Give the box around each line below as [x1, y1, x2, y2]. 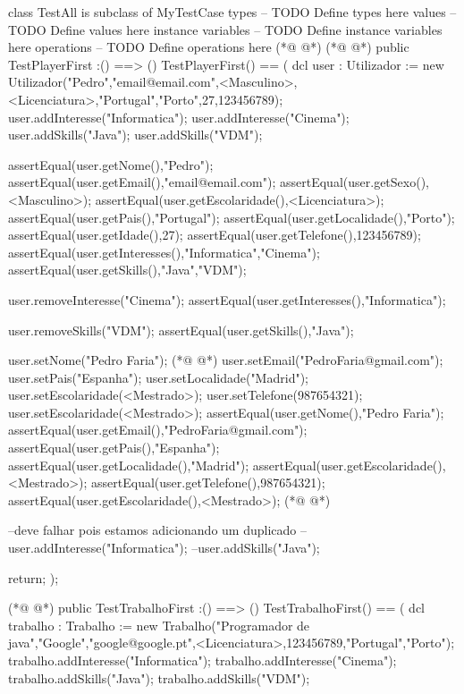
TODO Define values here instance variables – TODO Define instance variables [8, 20, 443, 38]
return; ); [8, 568, 59, 587]
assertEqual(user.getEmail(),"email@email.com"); [8, 173, 276, 191]
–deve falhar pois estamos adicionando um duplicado [8, 520, 297, 539]
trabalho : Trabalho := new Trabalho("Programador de [8, 615, 310, 634]
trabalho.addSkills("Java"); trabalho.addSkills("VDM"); [8, 668, 310, 687]
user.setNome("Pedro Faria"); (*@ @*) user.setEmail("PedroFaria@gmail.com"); [8, 351, 443, 369]
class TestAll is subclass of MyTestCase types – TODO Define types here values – [8, 3, 457, 21]
